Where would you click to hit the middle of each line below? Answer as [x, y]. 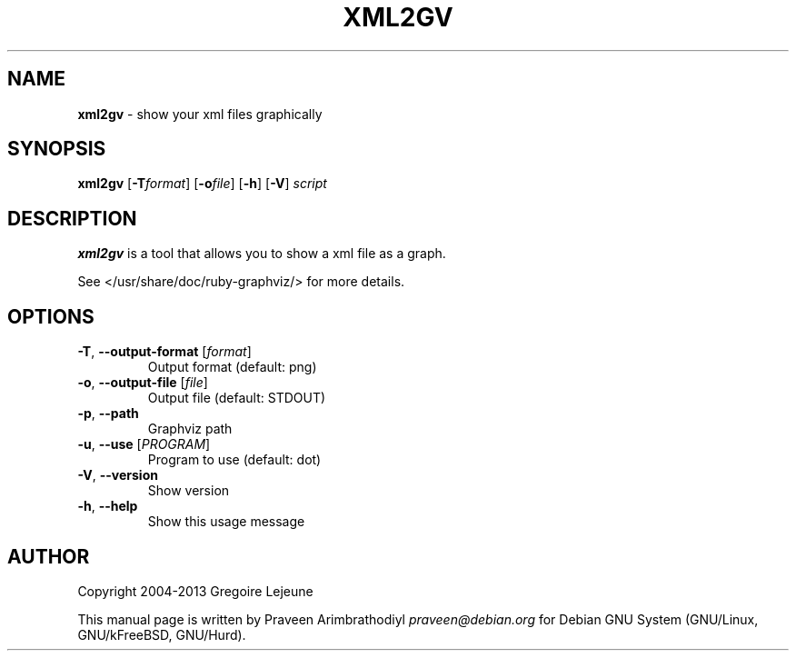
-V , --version [118, 475]
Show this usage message [226, 522]
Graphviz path [190, 429]
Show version [189, 491]
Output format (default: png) [232, 367]
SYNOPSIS [57, 149]
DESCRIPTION [72, 218]
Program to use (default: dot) [234, 460]
